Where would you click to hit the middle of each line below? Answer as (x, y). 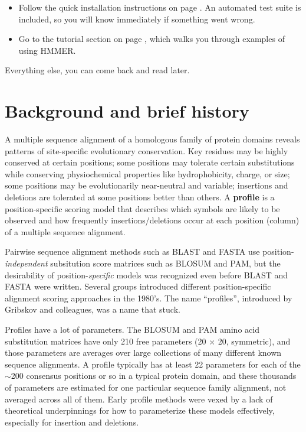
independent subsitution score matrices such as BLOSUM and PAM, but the (143, 263)
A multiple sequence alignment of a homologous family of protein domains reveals (152, 139)
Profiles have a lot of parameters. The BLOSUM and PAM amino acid (132, 329)
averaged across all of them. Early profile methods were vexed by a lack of (139, 399)
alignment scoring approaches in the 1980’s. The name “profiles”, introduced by (149, 298)
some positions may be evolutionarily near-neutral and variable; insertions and (147, 185)
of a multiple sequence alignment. (65, 231)
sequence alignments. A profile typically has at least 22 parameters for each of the (153, 364)
